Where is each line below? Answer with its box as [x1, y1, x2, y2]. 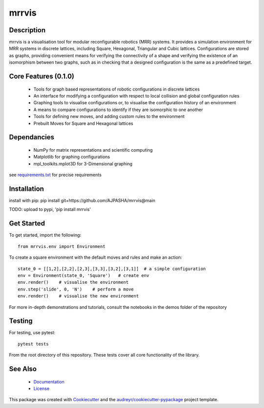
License [33, 385, 50, 391]
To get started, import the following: [9, 232, 82, 238]
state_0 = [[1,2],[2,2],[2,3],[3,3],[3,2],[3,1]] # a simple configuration [18, 266, 206, 272]
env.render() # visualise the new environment [18, 294, 139, 299]
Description [9, 26, 46, 34]
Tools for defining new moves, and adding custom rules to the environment [33, 113, 185, 119]
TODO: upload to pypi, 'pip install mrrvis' [9, 206, 91, 212]
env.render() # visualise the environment [18, 279, 129, 285]
